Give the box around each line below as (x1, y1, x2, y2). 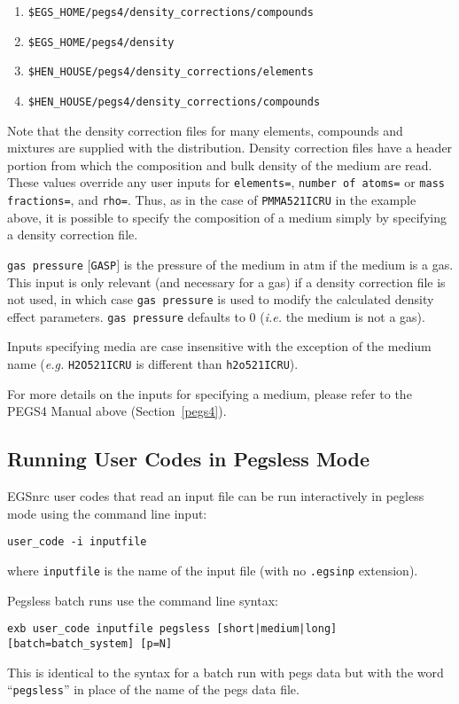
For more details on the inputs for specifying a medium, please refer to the (7, 384, 412, 403)
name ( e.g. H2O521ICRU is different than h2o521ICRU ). (7, 355, 299, 373)
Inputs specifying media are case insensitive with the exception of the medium (7, 337, 432, 356)
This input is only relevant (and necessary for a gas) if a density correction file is (7, 272, 446, 291)
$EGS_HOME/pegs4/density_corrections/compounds (27, 6, 314, 19)
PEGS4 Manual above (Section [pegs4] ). (7, 402, 227, 420)
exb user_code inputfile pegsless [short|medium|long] (7, 622, 338, 636)
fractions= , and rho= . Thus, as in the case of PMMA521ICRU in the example (7, 191, 416, 209)
